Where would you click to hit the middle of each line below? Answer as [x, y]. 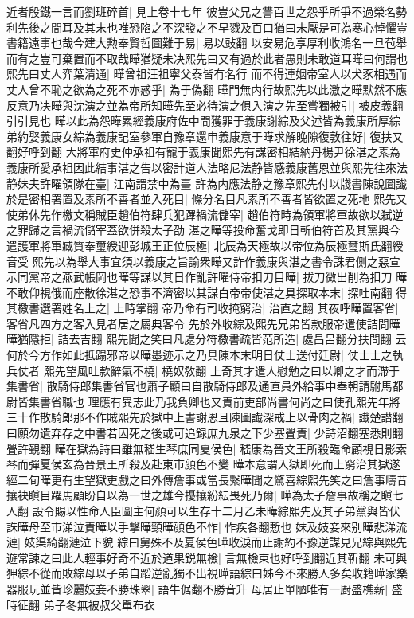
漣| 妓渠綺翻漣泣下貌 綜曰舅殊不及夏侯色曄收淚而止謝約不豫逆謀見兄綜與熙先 [207, 542]
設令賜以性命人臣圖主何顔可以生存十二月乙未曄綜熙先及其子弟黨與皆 [211, 510]
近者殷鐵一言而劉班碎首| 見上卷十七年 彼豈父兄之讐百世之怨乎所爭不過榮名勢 [207, 11]
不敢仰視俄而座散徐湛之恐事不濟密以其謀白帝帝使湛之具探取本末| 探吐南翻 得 [207, 292]
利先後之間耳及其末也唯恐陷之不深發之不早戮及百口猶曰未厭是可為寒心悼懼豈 [207, 27]
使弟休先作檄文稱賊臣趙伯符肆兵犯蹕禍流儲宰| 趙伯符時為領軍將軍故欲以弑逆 [205, 214]
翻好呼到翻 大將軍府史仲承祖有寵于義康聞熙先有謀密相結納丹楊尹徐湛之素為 [203, 152]
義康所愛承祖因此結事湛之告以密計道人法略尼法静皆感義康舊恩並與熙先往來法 [207, 167]
